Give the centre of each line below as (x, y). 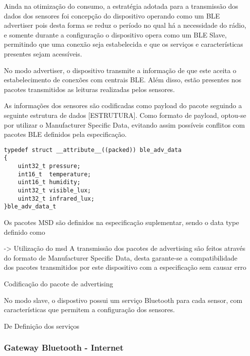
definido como (25, 232)
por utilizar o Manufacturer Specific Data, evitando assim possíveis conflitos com (125, 124)
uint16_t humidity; (49, 182)
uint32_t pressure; (49, 166)
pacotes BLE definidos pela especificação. (65, 134)
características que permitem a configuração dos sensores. (89, 309)
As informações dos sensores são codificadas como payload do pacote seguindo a (123, 105)
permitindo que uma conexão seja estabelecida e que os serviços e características (124, 44)
